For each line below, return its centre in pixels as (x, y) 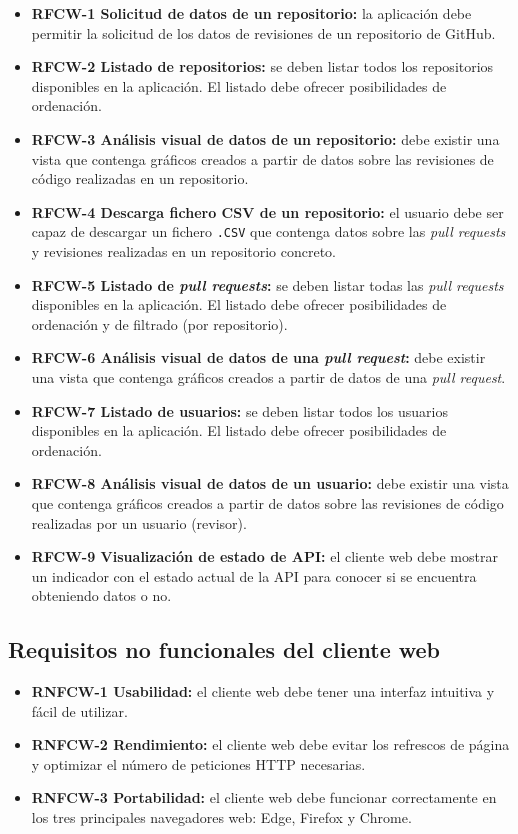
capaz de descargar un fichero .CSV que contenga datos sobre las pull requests (268, 231)
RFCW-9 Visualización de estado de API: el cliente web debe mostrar (264, 556)
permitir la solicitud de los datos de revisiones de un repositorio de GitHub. (263, 32)
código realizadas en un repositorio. (140, 178)
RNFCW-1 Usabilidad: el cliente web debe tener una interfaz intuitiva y (263, 691)
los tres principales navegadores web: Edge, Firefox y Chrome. (221, 817)
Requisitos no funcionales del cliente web (224, 649)
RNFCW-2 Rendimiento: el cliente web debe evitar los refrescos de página (270, 744)
